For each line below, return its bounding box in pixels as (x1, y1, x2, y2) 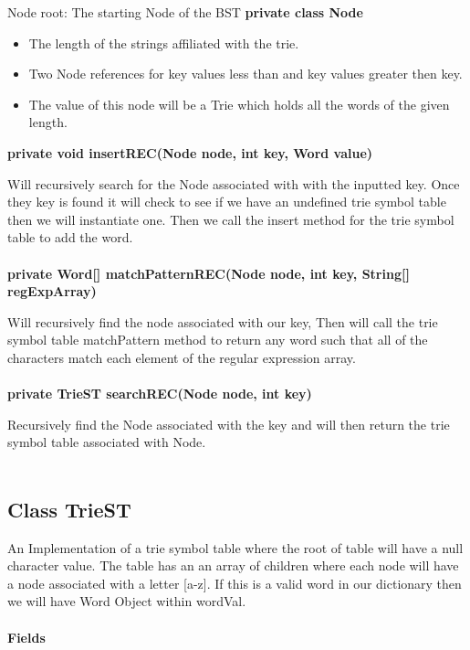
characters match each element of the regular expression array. (7, 347, 356, 367)
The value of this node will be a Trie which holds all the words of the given (28, 94, 450, 113)
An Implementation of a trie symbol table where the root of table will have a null (7, 538, 464, 557)
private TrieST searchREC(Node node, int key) (7, 384, 312, 403)
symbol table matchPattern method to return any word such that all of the (7, 330, 428, 349)
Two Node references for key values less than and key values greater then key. (28, 64, 463, 83)
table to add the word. (7, 228, 133, 247)
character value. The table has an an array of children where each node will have (7, 556, 459, 575)
